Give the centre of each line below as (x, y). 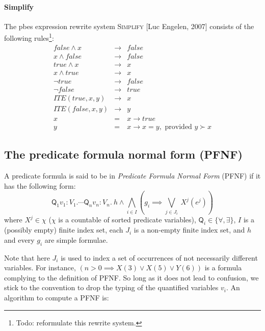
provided (178, 127)
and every (19, 239)
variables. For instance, (40, 268)
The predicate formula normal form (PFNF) (123, 154)
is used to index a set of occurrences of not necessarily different (159, 257)
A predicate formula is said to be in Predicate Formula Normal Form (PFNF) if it (132, 176)
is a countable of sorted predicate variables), (127, 220)
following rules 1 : (29, 37)
